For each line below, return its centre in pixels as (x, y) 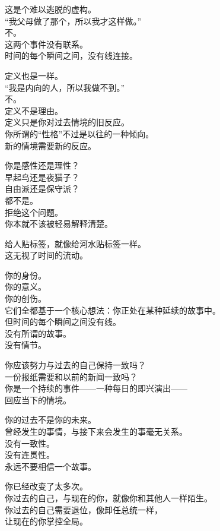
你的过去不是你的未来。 (50, 420)
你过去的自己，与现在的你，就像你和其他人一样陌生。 (109, 497)
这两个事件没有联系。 (46, 44)
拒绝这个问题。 (34, 212)
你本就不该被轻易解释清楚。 (59, 224)
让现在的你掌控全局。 (46, 521)
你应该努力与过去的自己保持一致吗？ (75, 365)
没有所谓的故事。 (38, 333)
